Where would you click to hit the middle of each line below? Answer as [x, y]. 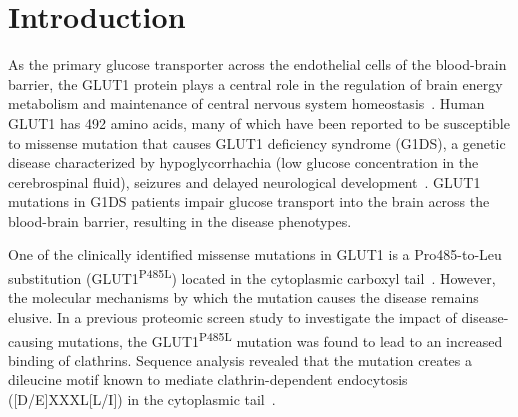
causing [31, 340]
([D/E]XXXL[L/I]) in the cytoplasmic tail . [142, 398]
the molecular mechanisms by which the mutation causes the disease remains [243, 297]
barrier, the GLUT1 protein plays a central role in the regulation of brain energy [255, 83]
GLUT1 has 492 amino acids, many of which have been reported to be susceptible [259, 122]
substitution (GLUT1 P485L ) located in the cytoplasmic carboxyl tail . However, [252, 276]
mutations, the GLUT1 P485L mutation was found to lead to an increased [280, 339]
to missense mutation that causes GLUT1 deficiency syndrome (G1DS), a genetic [257, 142]
